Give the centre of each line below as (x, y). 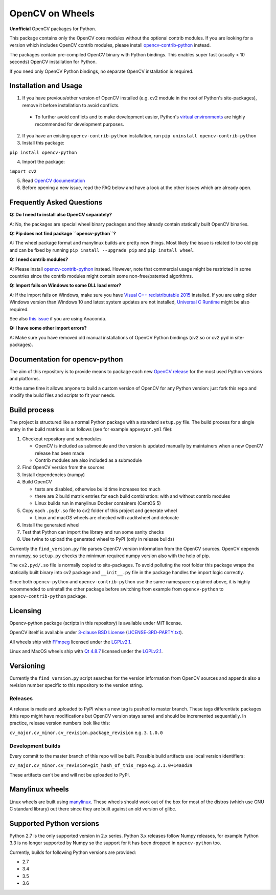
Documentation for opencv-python (66, 359)
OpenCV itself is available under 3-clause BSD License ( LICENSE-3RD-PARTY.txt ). (96, 633)
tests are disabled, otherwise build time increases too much (98, 489)
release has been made (60, 453)
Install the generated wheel (51, 525)
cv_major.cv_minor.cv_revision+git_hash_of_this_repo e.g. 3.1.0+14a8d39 (101, 765)
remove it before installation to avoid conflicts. (71, 105)
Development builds (35, 746)
